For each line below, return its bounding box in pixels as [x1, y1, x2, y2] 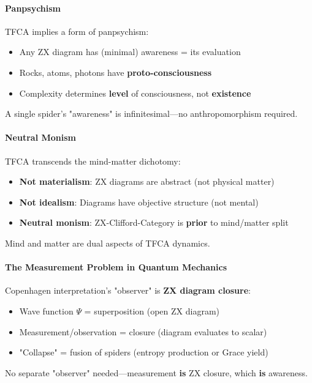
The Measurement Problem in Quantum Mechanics [5, 261, 227, 273]
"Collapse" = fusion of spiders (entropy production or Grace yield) [19, 346, 268, 359]
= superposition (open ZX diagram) [84, 304, 219, 317]
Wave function [19, 304, 74, 317]
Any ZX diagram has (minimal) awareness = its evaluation [19, 45, 241, 58]
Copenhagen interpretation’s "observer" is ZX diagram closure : [5, 284, 251, 297]
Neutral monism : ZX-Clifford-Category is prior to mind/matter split [19, 216, 289, 229]
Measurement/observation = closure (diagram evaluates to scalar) [19, 325, 267, 338]
